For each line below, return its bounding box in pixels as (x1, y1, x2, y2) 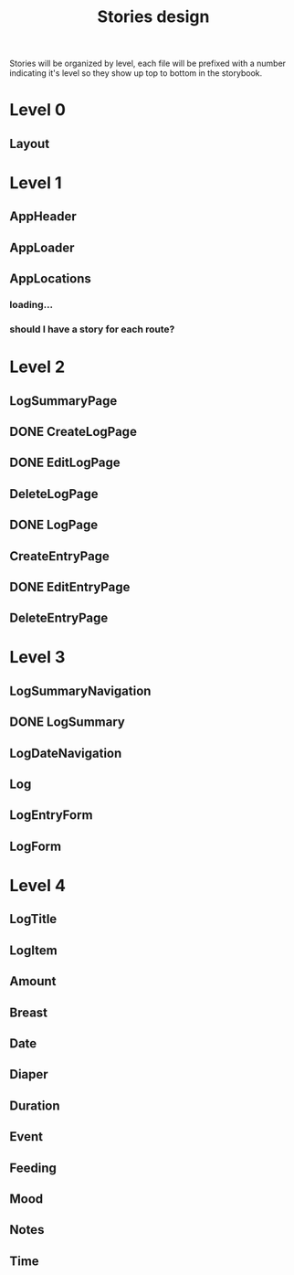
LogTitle (9, 911, 58, 927)
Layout (9, 135, 50, 152)
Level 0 (9, 100, 67, 121)
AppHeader (9, 208, 78, 225)
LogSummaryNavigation (9, 683, 152, 698)
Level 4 (9, 876, 67, 896)
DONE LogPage (9, 517, 99, 533)
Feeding (9, 1160, 58, 1175)
